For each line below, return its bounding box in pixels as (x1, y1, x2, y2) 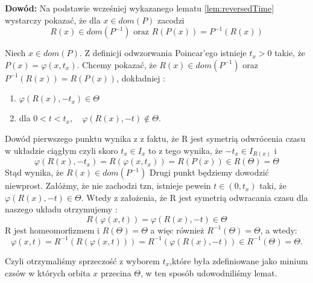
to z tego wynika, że (148, 144, 223, 156)
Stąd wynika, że (5, 166, 64, 179)
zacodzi (157, 13, 185, 26)
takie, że (274, 46, 306, 59)
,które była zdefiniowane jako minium (169, 254, 308, 267)
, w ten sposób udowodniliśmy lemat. (140, 266, 277, 279)
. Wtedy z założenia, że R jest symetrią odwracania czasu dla (81, 191, 308, 203)
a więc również (150, 223, 204, 236)
